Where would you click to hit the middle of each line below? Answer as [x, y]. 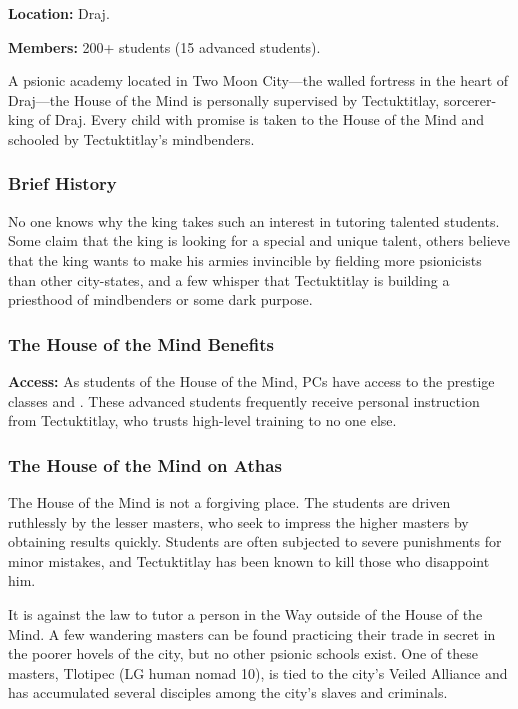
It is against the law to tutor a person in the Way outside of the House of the [245, 613]
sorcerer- [470, 99]
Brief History [62, 183]
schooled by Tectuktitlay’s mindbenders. [131, 138]
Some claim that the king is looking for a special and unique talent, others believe [259, 240]
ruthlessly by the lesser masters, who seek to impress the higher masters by [238, 521]
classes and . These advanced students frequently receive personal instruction [244, 400]
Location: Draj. [59, 13]
